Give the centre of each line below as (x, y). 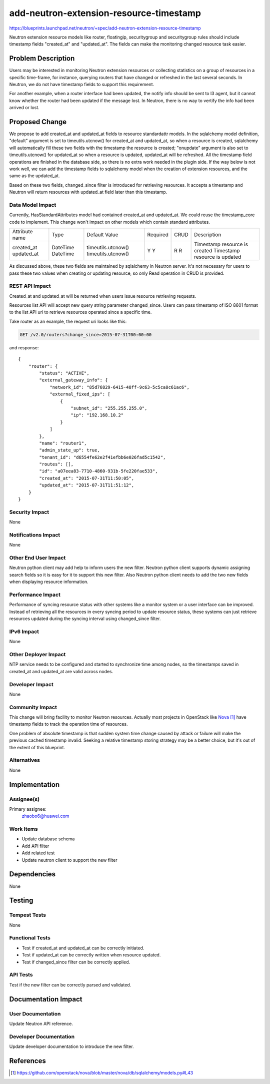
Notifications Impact (35, 534)
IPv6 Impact (24, 632)
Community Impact (33, 707)
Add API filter (35, 846)
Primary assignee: (28, 809)
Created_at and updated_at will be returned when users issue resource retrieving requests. (103, 296)
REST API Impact (30, 286)
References (27, 1061)
